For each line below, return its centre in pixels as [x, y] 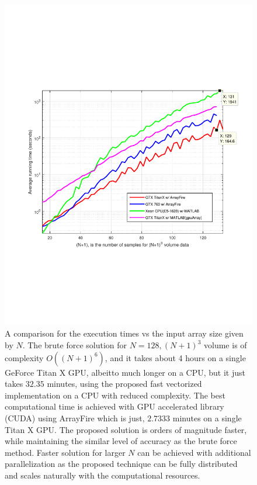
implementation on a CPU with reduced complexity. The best [115, 395]
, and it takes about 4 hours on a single [175, 357]
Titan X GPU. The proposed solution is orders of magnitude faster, [126, 429]
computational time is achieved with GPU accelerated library [114, 406]
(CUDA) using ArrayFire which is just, [75, 418]
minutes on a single [207, 418]
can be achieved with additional [194, 452]
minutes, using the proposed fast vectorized [124, 384]
